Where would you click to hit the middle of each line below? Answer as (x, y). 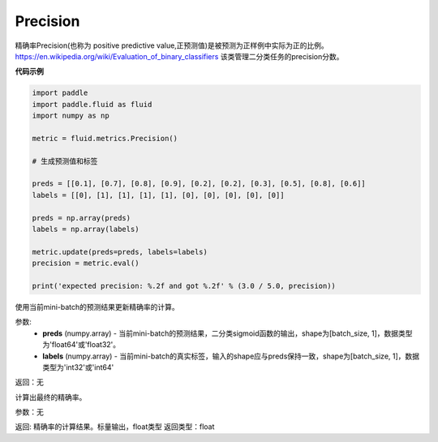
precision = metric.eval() (86, 263)
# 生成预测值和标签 (65, 161)
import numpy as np (71, 116)
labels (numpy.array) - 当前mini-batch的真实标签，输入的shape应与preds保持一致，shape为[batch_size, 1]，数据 (231, 356)
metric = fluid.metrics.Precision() (105, 138)
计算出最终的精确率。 (51, 397)
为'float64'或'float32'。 (82, 345)
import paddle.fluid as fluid (92, 104)
